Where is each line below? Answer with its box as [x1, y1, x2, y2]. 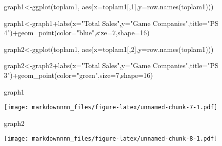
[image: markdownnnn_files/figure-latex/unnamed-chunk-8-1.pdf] [4, 135, 218, 143]
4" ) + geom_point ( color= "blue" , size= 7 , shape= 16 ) [4, 27, 150, 38]
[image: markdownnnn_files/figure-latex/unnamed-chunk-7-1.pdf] [4, 104, 218, 111]
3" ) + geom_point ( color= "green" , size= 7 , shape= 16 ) [4, 70, 153, 80]
